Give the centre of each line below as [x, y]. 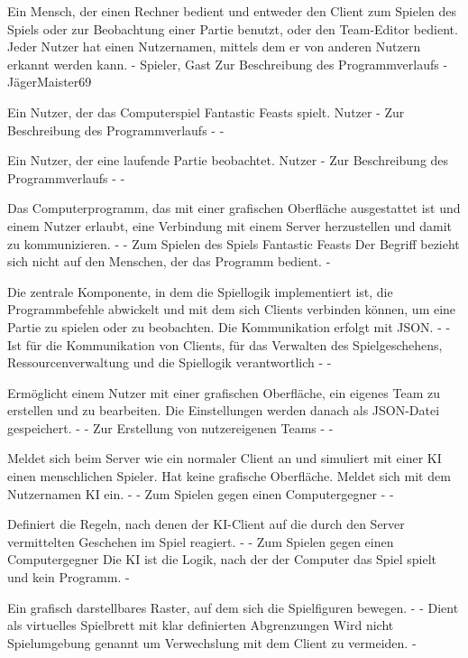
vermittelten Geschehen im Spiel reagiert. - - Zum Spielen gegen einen [201, 541]
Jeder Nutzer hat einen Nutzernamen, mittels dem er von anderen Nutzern [214, 46]
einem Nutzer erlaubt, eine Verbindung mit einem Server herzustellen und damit [230, 225]
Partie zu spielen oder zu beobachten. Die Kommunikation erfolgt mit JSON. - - [229, 326]
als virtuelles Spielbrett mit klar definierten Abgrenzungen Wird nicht [201, 625]
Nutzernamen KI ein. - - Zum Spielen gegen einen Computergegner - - [201, 493]
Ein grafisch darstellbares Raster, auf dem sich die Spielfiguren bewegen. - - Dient [233, 607]
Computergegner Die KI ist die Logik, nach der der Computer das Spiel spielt [222, 559]
